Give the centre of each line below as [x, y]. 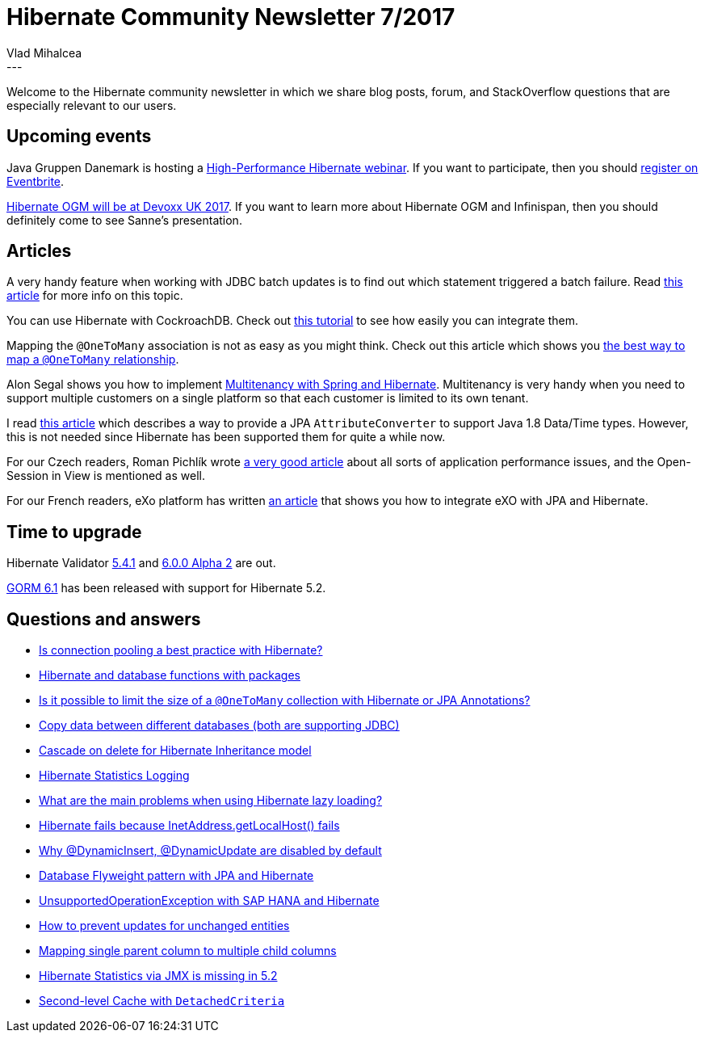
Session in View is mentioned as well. [106, 476]
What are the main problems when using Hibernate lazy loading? [211, 801]
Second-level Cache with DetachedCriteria [162, 1001]
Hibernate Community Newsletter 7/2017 [231, 17]
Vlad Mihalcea [44, 53]
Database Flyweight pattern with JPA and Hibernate [176, 876]
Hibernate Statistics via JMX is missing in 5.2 [158, 976]
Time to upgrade [74, 532]
